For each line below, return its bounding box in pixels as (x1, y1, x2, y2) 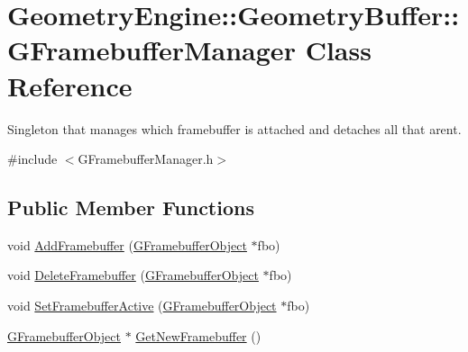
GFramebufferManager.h (78, 149, 214, 168)
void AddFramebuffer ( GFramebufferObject (7, 235, 247, 254)
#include (7, 149, 58, 168)
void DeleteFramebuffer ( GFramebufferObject (7, 266, 259, 284)
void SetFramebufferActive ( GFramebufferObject (7, 296, 277, 315)
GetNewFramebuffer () (135, 326, 262, 345)
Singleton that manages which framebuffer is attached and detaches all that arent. (7, 119, 462, 138)
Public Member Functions (7, 194, 254, 221)
